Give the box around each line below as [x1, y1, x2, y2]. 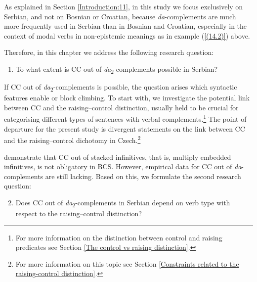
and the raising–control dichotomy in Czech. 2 [4, 134, 141, 145]
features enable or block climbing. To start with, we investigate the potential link [4, 93, 250, 103]
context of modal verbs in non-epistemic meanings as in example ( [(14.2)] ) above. [4, 30, 250, 41]
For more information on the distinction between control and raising [15, 232, 222, 242]
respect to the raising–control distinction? [15, 208, 142, 218]
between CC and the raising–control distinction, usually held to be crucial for [4, 102, 239, 112]
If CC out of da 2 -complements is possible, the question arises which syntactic [4, 82, 237, 93]
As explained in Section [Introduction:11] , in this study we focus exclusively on [4, 1, 243, 11]
